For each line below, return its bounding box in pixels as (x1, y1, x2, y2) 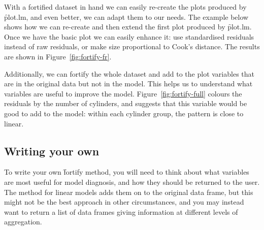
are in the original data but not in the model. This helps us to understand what (4, 78, 253, 89)
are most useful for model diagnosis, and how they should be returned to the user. (4, 176, 260, 187)
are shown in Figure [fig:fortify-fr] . (4, 51, 112, 61)
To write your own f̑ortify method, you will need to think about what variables (4, 167, 249, 177)
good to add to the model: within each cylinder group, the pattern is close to (4, 108, 244, 118)
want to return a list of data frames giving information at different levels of (4, 206, 238, 217)
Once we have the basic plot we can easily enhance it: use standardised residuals (4, 31, 254, 42)
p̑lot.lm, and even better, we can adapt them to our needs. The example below (4, 11, 249, 22)
